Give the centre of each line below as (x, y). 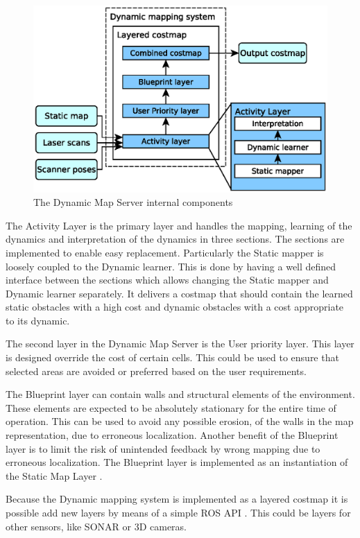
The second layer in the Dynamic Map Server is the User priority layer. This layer (180, 344)
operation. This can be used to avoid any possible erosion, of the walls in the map (180, 421)
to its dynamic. (38, 320)
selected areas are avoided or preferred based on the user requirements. (156, 371)
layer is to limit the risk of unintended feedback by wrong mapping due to (163, 448)
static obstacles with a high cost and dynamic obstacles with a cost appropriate (175, 307)
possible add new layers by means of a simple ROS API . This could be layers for (178, 513)
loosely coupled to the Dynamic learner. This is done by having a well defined (171, 266)
